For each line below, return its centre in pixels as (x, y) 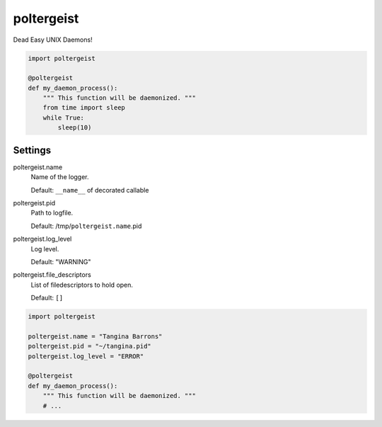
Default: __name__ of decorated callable (90, 190)
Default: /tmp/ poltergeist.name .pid (86, 226)
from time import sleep (84, 108)
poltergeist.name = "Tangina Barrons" (95, 336)
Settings (32, 150)
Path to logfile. (52, 213)
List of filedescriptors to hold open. (82, 285)
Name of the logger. (60, 177)
